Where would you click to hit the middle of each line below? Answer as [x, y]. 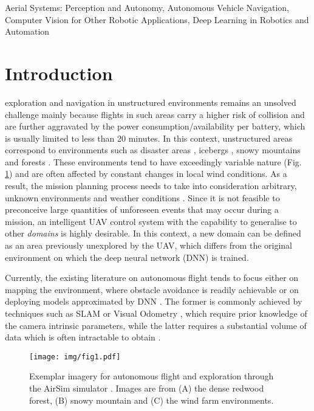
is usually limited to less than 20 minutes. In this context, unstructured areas [149, 138]
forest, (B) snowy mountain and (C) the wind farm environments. [152, 400]
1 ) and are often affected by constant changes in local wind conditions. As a [146, 174]
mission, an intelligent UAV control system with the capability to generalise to [151, 221]
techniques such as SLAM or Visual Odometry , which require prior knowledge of [156, 313]
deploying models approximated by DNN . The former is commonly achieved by [154, 301]
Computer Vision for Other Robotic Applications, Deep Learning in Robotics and [157, 19]
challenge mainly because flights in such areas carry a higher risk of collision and [155, 114]
